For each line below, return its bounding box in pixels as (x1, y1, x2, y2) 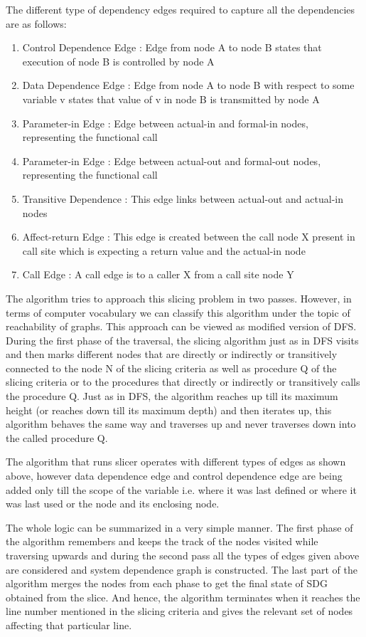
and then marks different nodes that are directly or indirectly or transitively (6, 347, 338, 362)
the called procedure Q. (6, 430, 108, 445)
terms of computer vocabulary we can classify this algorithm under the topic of (6, 305, 350, 320)
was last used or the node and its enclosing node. (6, 496, 220, 511)
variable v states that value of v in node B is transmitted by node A (22, 91, 320, 106)
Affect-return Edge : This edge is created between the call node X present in (22, 229, 355, 244)
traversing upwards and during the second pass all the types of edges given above (6, 548, 360, 562)
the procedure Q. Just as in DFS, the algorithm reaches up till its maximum (6, 389, 338, 404)
